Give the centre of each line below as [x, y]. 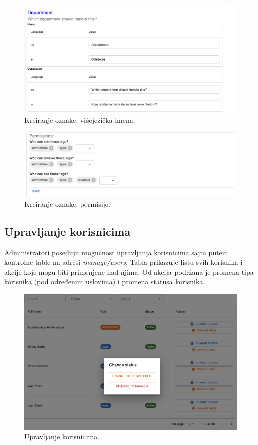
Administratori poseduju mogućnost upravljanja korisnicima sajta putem [116, 252]
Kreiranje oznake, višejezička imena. [80, 120]
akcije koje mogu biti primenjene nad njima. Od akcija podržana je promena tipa [129, 272]
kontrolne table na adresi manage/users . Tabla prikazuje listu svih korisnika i [123, 262]
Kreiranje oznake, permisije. [67, 204]
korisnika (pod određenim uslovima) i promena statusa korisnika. [105, 282]
